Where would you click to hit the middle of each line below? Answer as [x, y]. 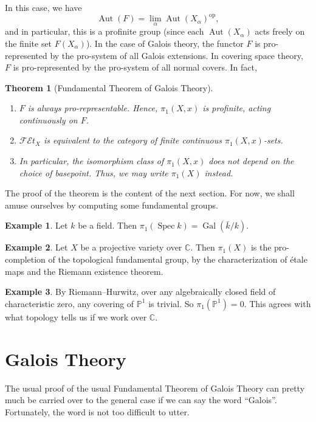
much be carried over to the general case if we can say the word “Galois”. [141, 400]
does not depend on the [251, 161]
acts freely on [280, 31]
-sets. [273, 140]
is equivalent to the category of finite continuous [133, 140]
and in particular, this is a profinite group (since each [105, 31]
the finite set [29, 43]
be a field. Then [107, 225]
